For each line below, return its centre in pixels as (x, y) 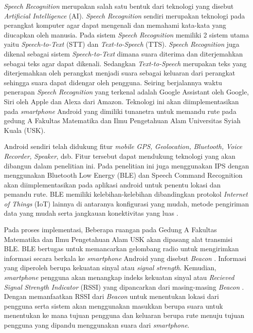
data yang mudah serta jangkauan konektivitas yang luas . (91, 213)
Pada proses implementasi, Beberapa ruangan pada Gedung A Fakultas (110, 230)
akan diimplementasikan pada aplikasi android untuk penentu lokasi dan (112, 184)
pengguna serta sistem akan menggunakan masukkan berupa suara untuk (114, 305)
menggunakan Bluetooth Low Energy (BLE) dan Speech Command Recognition (123, 175)
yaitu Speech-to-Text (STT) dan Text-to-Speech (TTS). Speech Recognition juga (122, 44)
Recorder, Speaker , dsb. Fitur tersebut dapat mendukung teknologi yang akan (120, 156)
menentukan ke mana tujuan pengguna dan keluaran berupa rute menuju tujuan (124, 315)
